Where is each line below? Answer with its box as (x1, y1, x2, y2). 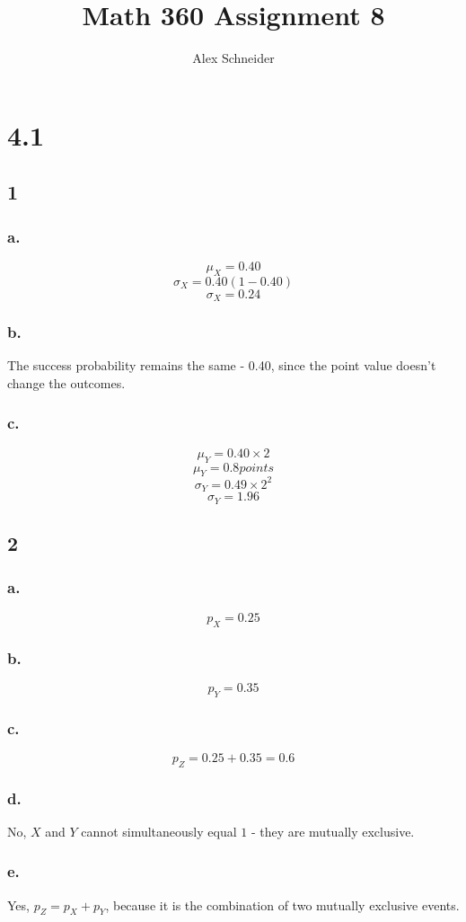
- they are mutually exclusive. (251, 821, 415, 840)
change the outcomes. (7, 373, 126, 392)
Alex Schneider (192, 49, 275, 67)
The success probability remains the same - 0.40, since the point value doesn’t (7, 356, 436, 375)
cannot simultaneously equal (81, 821, 237, 840)
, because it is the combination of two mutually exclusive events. (105, 895, 460, 914)
